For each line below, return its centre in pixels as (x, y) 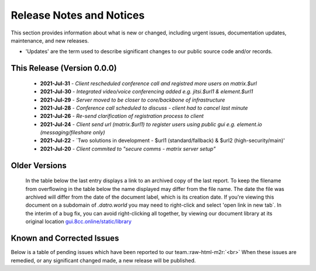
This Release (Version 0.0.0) (64, 68)
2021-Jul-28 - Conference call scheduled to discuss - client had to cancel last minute (144, 107)
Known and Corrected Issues (65, 239)
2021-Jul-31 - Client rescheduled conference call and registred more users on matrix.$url (149, 83)
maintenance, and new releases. (50, 40)
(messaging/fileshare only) (73, 133)
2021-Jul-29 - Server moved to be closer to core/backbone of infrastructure (133, 100)
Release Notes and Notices (78, 15)
